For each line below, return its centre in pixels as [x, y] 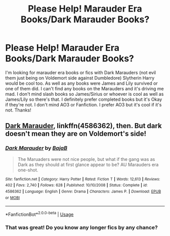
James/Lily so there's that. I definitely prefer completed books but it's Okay [84, 99]
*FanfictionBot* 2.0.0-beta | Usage [39, 214]
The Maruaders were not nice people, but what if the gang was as [86, 159]
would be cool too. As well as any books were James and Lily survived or [81, 83]
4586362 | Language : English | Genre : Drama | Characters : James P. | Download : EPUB [83, 191]
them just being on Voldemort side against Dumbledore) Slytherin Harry [80, 78]
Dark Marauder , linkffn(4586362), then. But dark [83, 126]
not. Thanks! [18, 110]
